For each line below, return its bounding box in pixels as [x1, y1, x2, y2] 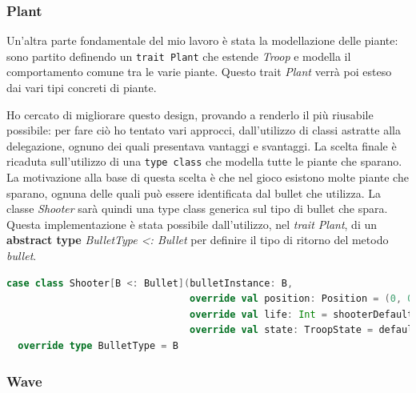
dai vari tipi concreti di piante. [6, 79, 157, 96]
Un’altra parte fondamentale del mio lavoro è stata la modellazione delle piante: [6, 32, 398, 49]
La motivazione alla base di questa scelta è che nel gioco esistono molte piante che [6, 169, 409, 186]
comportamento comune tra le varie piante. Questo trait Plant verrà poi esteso [6, 63, 392, 80]
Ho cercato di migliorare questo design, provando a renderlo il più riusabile [6, 106, 374, 122]
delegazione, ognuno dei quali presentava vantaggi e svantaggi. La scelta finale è [6, 137, 397, 154]
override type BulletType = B [18, 340, 178, 352]
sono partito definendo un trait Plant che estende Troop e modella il [6, 47, 351, 64]
